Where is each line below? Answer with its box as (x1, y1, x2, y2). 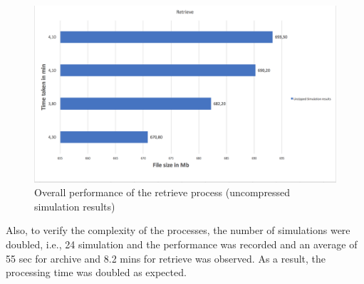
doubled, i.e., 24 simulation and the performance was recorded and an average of (6, 236, 358, 251)
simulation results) (34, 198, 115, 213)
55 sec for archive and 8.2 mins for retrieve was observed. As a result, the (6, 250, 326, 265)
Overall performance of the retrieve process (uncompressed (34, 185, 291, 200)
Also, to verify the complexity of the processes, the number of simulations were (6, 223, 350, 238)
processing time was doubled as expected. (6, 265, 187, 280)
